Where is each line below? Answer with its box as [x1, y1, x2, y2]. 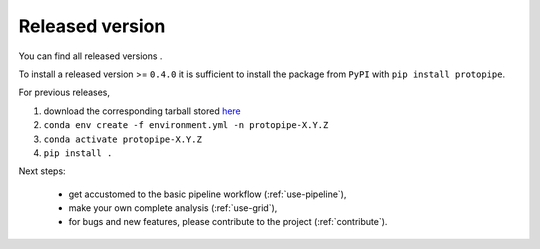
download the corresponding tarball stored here [43, 105, 242, 117]
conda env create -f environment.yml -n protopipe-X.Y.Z [43, 120, 329, 131]
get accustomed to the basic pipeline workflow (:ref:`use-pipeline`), [68, 188, 347, 200]
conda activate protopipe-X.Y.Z [43, 133, 202, 145]
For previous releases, [18, 86, 110, 99]
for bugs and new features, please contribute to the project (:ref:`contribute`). [68, 216, 388, 228]
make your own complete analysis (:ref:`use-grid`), [68, 202, 278, 214]
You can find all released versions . [18, 50, 163, 62]
